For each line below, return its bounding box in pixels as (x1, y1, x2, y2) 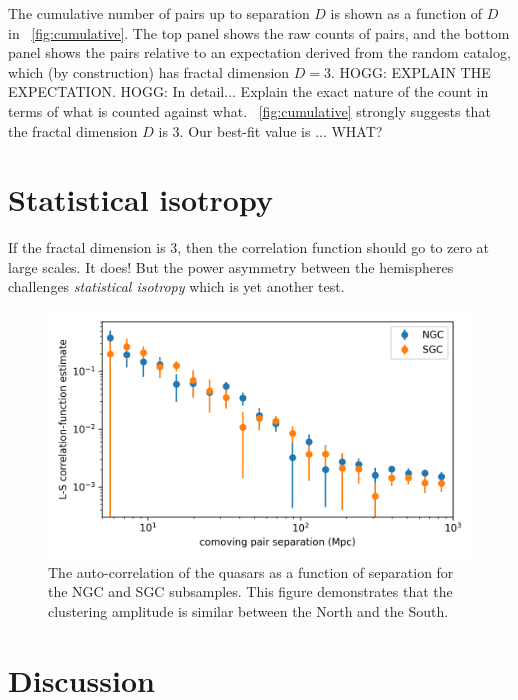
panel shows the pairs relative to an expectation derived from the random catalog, (8, 42, 511, 63)
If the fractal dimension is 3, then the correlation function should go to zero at (8, 237, 490, 258)
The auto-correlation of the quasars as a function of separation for (48, 561, 454, 582)
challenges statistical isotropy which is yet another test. (8, 276, 345, 297)
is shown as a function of (330, 3, 483, 23)
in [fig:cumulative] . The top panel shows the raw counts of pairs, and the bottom (8, 22, 510, 43)
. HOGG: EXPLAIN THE (331, 61, 491, 82)
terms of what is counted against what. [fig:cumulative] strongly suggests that (8, 100, 491, 121)
